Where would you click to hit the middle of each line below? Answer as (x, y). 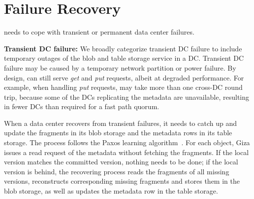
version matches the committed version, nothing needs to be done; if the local (121, 162)
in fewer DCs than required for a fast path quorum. (82, 106)
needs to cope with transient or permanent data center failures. (99, 32)
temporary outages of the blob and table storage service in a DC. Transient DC (124, 58)
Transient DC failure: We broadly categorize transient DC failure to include (123, 48)
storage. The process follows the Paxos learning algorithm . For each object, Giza (127, 142)
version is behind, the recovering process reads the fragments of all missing (117, 171)
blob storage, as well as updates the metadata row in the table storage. (111, 191)
